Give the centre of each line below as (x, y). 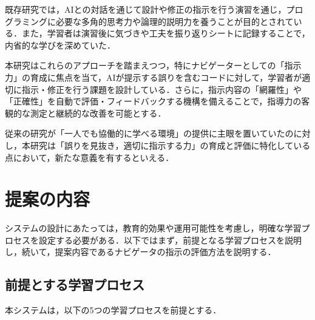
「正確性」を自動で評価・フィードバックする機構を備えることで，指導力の (153, 101)
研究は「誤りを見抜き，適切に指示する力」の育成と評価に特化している (170, 145)
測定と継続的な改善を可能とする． (98, 113)
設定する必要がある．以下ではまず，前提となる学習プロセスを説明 (170, 240)
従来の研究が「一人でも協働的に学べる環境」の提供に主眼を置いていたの (149, 133)
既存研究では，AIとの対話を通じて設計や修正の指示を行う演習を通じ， (146, 9)
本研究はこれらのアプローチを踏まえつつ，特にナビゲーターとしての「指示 (153, 65)
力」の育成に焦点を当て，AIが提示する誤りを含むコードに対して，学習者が (154, 77)
